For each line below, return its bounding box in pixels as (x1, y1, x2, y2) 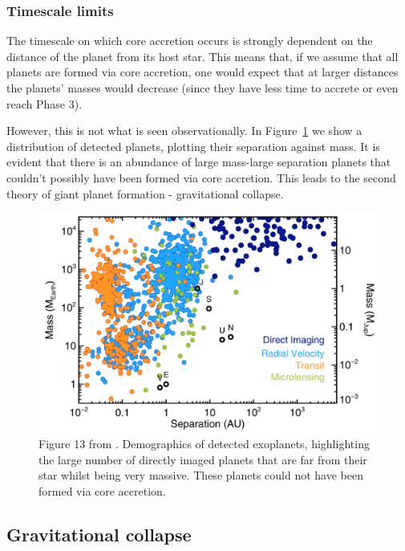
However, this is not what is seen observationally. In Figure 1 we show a (6, 122, 362, 139)
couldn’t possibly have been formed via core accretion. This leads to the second (6, 169, 396, 186)
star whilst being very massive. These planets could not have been (38, 467, 363, 484)
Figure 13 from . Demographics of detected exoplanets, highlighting (38, 435, 370, 452)
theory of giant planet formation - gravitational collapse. (6, 185, 284, 202)
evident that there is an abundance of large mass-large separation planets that (6, 153, 391, 170)
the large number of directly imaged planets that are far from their (38, 451, 367, 467)
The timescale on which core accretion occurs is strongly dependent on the (6, 32, 373, 49)
